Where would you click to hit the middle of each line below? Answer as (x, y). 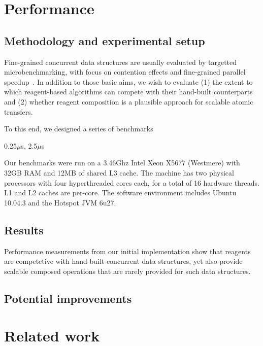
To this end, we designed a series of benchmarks (79, 129)
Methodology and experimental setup (105, 40)
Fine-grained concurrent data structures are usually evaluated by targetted (121, 62)
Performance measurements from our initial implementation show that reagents (127, 251)
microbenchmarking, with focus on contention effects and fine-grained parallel (125, 72)
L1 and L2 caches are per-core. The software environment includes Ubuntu (120, 193)
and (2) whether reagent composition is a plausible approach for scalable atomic (129, 101)
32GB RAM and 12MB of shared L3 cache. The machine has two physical (119, 172)
